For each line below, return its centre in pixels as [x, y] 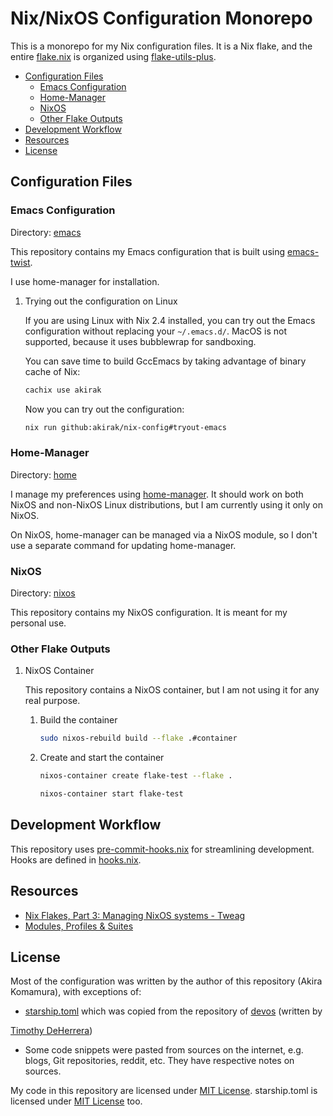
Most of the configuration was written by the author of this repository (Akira [166, 981]
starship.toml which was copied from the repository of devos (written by [173, 1011]
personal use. [38, 623]
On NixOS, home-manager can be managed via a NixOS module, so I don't [164, 534]
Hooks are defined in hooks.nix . [76, 859]
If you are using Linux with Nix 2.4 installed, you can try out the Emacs [170, 320]
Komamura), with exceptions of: [76, 992]
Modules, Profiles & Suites [79, 926]
